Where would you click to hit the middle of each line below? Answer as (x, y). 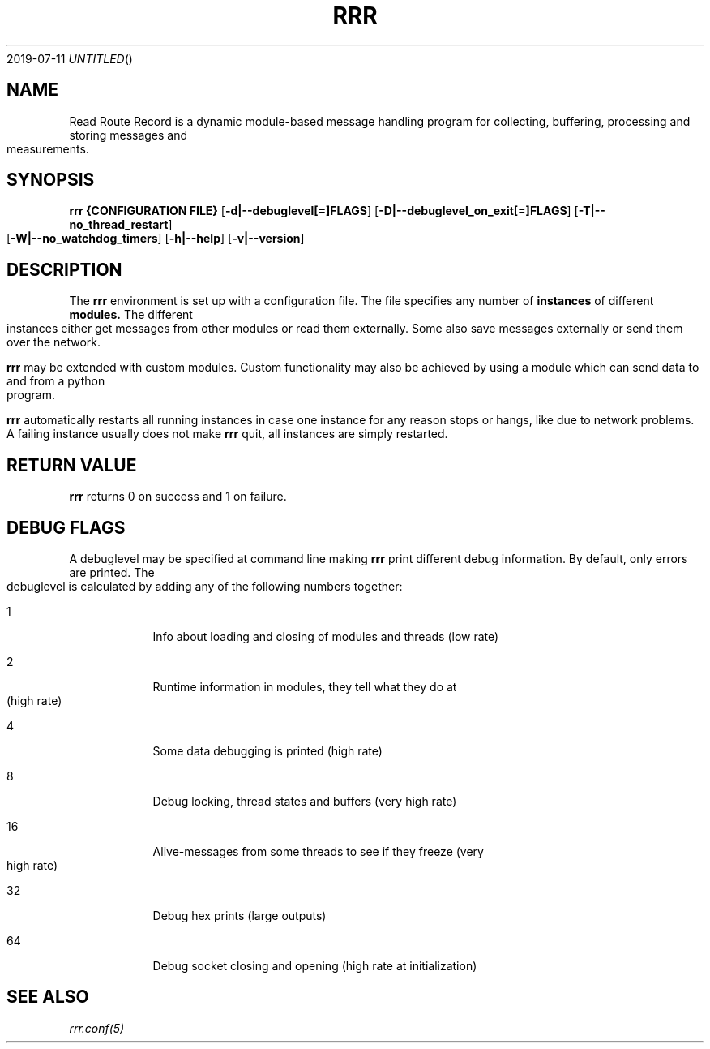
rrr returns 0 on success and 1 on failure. (178, 497)
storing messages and (128, 135)
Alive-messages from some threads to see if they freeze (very (318, 851)
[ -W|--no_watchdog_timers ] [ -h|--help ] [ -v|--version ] (156, 239)
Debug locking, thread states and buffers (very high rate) (305, 801)
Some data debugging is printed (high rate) (267, 750)
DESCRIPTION (64, 269)
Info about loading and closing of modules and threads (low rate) (326, 636)
